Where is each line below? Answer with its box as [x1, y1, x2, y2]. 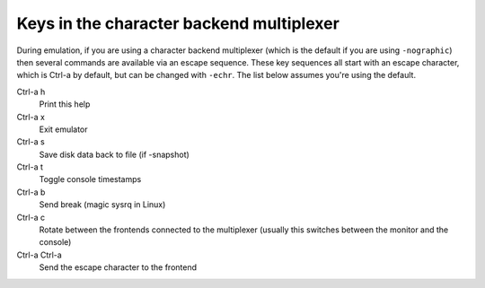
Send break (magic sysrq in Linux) [39, 199, 166, 210]
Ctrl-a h [16, 86, 46, 97]
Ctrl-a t [16, 161, 44, 172]
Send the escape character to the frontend [39, 262, 198, 273]
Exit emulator [39, 124, 89, 135]
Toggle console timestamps [39, 174, 142, 185]
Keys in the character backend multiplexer [16, 13, 340, 33]
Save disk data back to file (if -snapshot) [39, 149, 190, 160]
